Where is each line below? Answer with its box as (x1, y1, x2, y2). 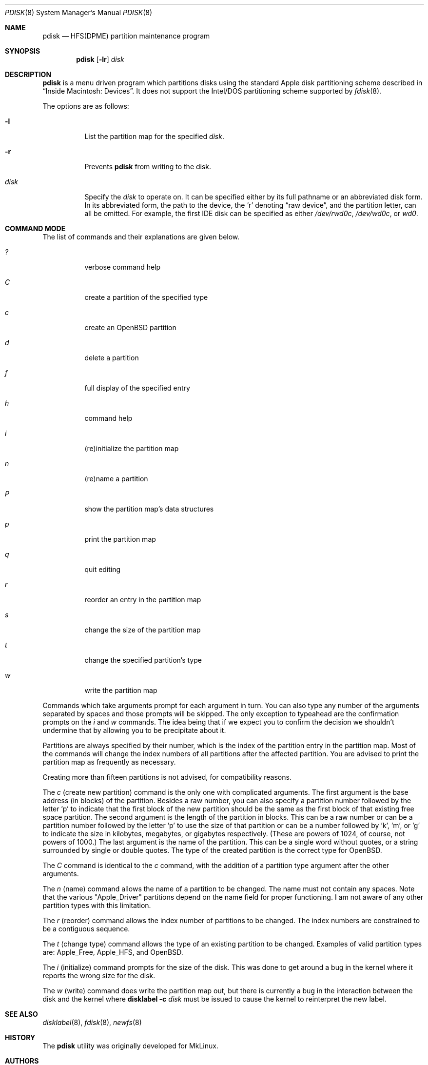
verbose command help (84, 263, 161, 271)
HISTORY (5, 1033, 36, 1042)
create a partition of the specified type (84, 293, 208, 301)
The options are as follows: (42, 102, 129, 110)
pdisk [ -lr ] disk (76, 55, 124, 63)
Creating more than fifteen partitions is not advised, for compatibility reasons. (42, 773, 292, 781)
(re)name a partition (84, 474, 148, 483)
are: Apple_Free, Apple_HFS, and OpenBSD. (42, 948, 183, 956)
